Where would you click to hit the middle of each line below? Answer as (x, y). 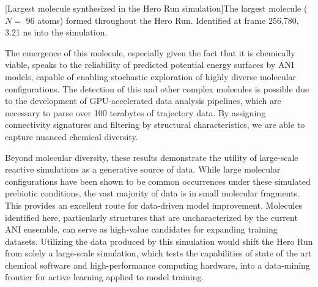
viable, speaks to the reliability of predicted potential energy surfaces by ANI (150, 65)
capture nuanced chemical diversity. (72, 136)
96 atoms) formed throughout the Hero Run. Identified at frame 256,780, (162, 20)
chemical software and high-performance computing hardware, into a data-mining (157, 265)
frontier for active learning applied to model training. (105, 277)
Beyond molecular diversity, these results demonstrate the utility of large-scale (152, 157)
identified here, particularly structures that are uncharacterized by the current (151, 217)
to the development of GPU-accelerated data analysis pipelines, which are (143, 101)
